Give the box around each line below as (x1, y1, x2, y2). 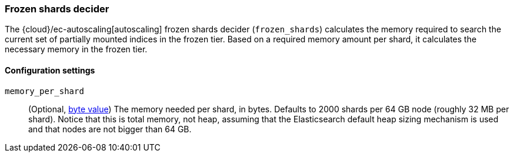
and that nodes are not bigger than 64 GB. (28, 123, 192, 134)
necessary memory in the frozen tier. (5, 44, 148, 55)
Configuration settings (5, 65, 95, 75)
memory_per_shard (5, 86, 84, 96)
